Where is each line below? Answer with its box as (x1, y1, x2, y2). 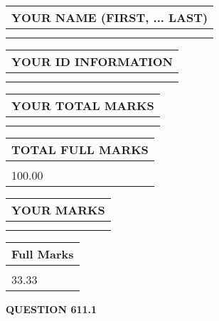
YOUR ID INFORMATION (11, 53, 173, 70)
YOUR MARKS (11, 202, 105, 218)
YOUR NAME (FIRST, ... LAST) (11, 9, 208, 26)
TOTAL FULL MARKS (11, 141, 149, 158)
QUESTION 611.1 (6, 302, 97, 316)
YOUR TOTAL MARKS (11, 97, 154, 114)
